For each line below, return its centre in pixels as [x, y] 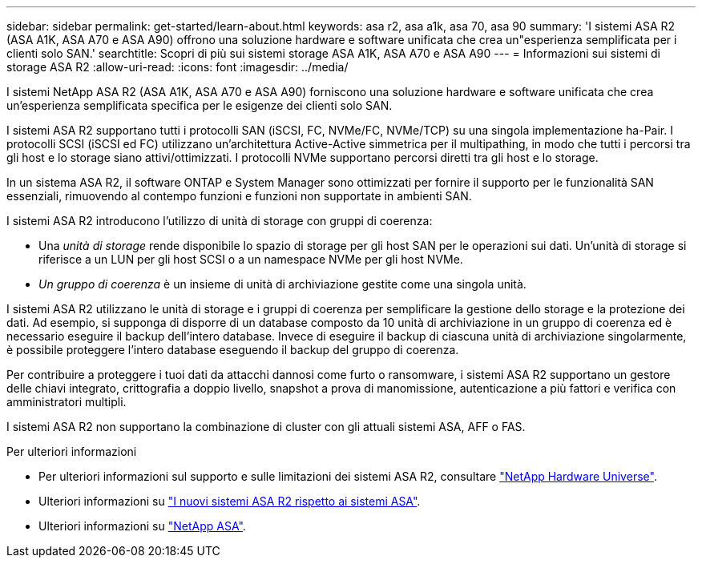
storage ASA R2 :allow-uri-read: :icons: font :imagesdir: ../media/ [178, 67]
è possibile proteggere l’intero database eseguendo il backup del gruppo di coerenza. [233, 350]
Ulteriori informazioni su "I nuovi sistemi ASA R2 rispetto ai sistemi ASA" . [230, 501]
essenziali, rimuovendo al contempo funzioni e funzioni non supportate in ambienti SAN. [239, 196]
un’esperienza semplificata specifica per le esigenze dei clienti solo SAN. [200, 105]
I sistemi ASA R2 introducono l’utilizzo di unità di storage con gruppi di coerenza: [220, 221]
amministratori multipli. [67, 402]
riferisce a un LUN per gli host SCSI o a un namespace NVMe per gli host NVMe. [251, 259]
